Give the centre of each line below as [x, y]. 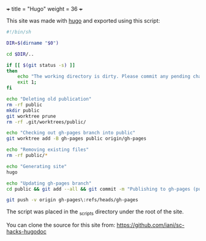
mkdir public [23, 110]
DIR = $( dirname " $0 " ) [33, 43]
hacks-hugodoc [27, 232]
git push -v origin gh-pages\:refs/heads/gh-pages [72, 200]
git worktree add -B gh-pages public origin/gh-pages [77, 139]
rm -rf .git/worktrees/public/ [46, 122]
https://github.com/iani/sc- [151, 225]
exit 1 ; [27, 82]
